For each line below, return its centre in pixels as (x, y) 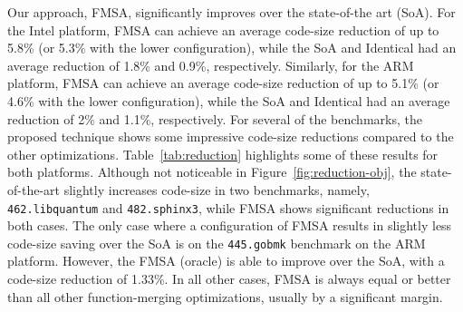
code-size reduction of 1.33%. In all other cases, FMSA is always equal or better (229, 279)
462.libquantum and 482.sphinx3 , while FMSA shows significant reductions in (228, 207)
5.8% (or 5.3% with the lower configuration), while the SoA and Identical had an (232, 48)
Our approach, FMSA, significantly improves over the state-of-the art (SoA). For (231, 12)
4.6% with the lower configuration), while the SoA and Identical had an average (229, 100)
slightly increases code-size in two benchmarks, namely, (217, 189)
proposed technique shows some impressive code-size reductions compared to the (231, 136)
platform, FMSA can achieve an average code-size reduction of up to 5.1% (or (223, 83)
